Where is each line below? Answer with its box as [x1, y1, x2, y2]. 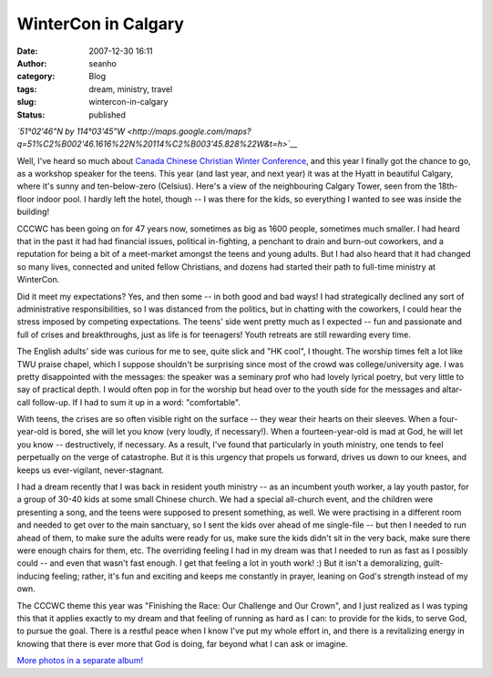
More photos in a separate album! [16, 655, 144, 666]
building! [16, 206, 50, 218]
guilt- [423, 558, 444, 569]
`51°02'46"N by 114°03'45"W [16, 126, 126, 137]
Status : [16, 109, 46, 120]
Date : [16, 46, 38, 56]
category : [16, 71, 56, 82]
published [88, 109, 127, 120]
